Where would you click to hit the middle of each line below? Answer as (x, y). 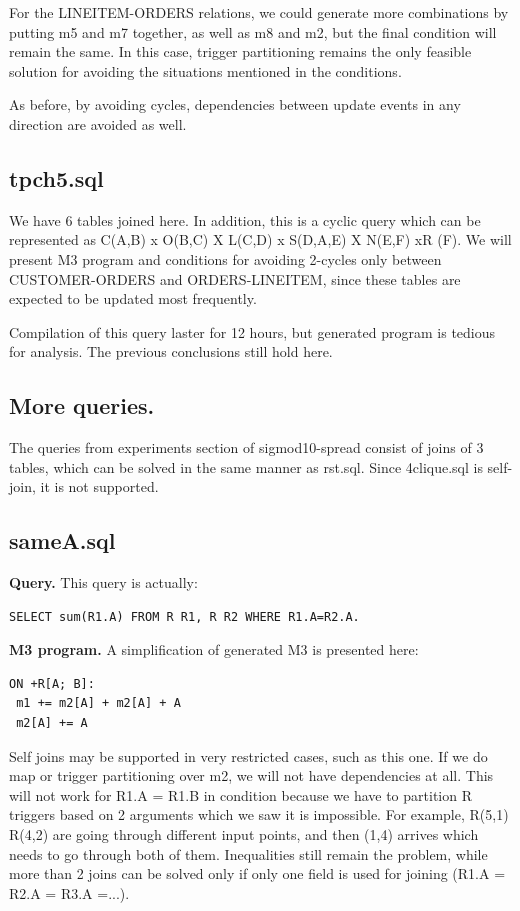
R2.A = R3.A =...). (69, 892)
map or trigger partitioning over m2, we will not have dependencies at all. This (251, 775)
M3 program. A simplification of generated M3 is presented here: (214, 649)
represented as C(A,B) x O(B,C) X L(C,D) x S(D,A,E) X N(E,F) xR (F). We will (260, 239)
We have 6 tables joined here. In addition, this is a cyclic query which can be (245, 219)
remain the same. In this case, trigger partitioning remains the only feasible (240, 51)
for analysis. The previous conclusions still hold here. (171, 351)
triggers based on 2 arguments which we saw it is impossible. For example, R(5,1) (259, 814)
